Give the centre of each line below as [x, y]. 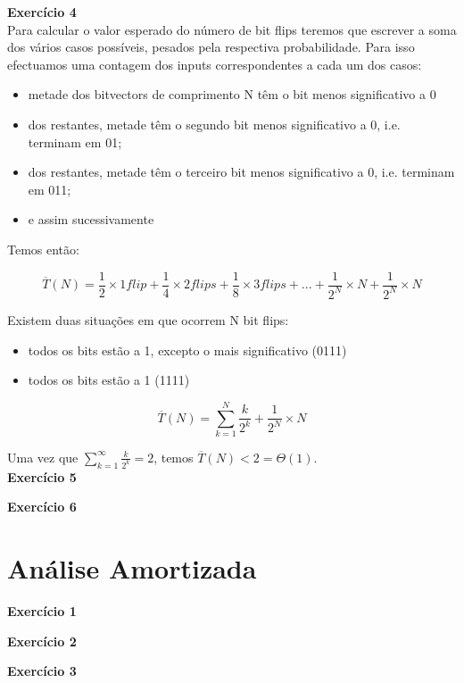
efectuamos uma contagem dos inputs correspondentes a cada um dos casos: [215, 64]
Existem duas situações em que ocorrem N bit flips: [148, 319]
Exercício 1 [42, 611]
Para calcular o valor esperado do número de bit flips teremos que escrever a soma [232, 29]
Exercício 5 [42, 476]
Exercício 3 [42, 671]
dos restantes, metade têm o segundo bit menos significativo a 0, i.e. [214, 124]
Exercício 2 [42, 641]
